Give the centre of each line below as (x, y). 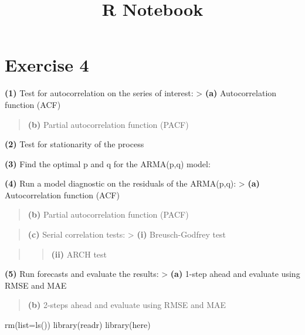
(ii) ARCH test (79, 254)
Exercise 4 (47, 65)
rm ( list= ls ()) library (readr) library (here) (78, 325)
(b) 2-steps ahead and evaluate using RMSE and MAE (127, 305)
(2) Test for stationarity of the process (74, 144)
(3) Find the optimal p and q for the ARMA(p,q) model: (108, 163)
